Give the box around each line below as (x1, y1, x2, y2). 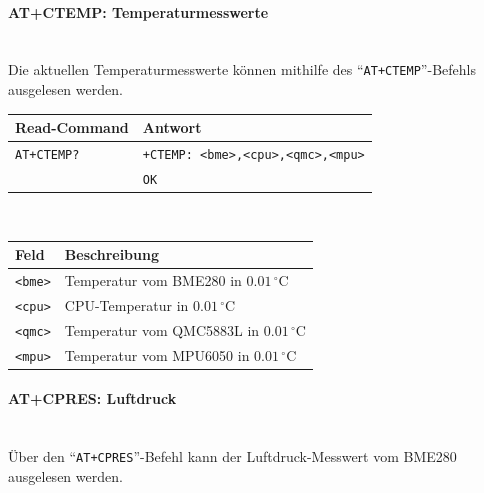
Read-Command (15, 117, 129, 138)
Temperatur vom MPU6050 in (64, 344, 250, 365)
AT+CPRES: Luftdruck (8, 388, 177, 409)
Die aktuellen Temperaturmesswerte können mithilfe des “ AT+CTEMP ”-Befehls (8, 59, 476, 80)
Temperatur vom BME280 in (64, 270, 242, 291)
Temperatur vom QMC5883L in (64, 319, 260, 340)
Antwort (142, 117, 202, 138)
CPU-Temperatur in (64, 294, 189, 315)
